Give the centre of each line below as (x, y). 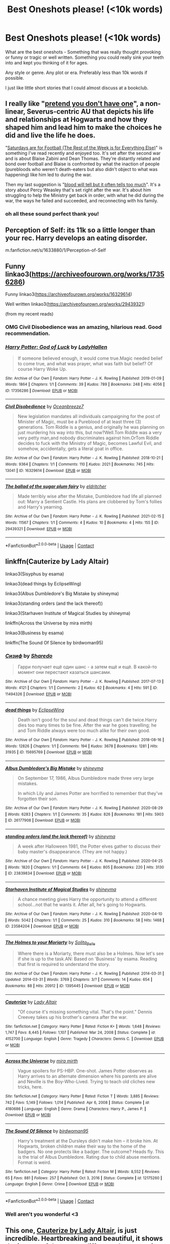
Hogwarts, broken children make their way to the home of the (82, 1146)
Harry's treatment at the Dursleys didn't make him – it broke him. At (88, 1141)
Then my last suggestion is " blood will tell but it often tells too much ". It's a (83, 184)
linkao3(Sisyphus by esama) (35, 574)
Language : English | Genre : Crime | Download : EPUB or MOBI (60, 1184)
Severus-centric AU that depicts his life (90, 112)
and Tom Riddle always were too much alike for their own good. (84, 731)
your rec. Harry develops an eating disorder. (76, 238)
